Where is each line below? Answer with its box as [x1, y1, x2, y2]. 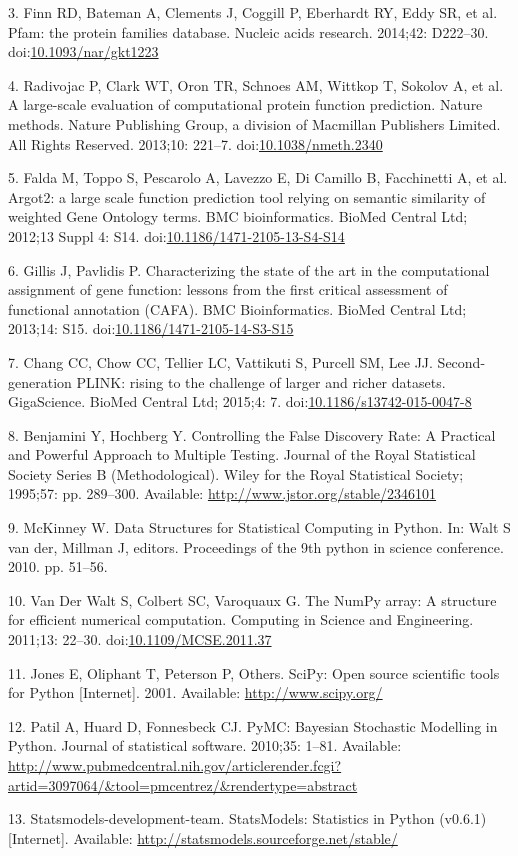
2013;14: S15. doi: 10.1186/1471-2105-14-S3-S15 [8, 318, 294, 339]
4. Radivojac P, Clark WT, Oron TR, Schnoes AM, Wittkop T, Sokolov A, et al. [8, 74, 504, 95]
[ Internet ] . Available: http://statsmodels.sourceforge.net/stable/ [8, 827, 398, 848]
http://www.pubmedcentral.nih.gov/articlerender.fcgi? [8, 755, 342, 775]
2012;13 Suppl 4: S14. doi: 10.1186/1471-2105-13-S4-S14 [8, 225, 345, 246]
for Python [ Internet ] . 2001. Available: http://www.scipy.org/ [8, 682, 383, 703]
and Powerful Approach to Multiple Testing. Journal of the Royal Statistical [8, 444, 476, 465]
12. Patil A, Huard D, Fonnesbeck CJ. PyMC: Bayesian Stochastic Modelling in [8, 715, 498, 736]
